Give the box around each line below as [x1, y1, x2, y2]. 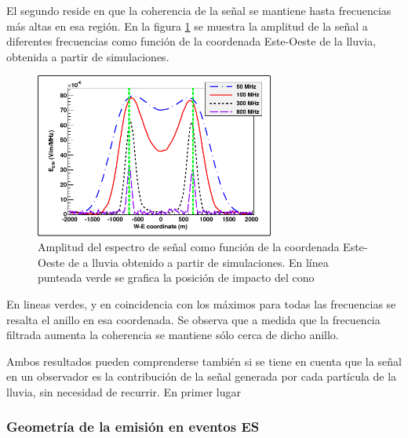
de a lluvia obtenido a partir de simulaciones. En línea [67, 254, 329, 270]
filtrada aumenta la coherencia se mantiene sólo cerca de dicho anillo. [6, 327, 339, 343]
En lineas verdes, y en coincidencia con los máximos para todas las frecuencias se [6, 295, 396, 312]
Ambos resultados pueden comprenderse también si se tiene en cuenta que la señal [6, 352, 402, 369]
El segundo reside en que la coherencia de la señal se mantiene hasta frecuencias [6, 2, 392, 18]
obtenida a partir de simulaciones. [6, 48, 169, 64]
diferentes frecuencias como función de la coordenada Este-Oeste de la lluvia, [6, 33, 377, 49]
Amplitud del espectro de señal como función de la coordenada [38, 239, 340, 255]
